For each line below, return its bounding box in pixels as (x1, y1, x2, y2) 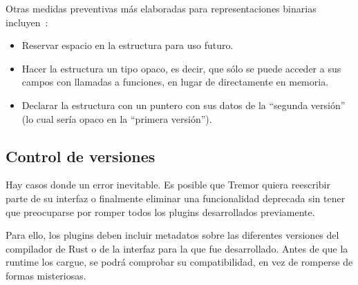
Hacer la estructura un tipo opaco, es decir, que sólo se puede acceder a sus (21, 61, 341, 75)
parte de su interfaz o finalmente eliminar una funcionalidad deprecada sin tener (6, 190, 346, 205)
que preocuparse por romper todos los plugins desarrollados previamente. (6, 204, 315, 219)
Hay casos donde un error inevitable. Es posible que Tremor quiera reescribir (6, 177, 330, 192)
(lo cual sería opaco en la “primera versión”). (21, 111, 212, 126)
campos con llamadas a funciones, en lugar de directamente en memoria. (21, 75, 329, 89)
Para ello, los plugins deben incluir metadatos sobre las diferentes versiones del (6, 228, 339, 242)
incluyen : (6, 14, 48, 29)
